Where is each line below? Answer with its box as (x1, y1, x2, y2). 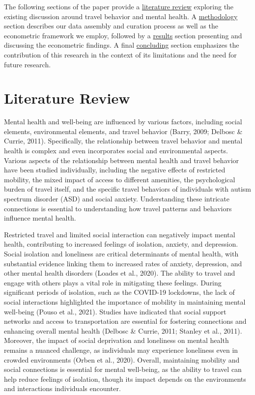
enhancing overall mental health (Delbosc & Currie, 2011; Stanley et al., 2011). (4, 325, 242, 336)
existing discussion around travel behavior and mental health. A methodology (4, 11, 238, 21)
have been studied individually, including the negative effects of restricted (4, 165, 226, 175)
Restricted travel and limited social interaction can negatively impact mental (4, 229, 235, 239)
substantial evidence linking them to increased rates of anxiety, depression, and (4, 258, 242, 268)
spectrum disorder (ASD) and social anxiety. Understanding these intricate (4, 194, 229, 204)
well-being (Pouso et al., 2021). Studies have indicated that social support (4, 306, 227, 316)
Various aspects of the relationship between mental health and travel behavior (4, 155, 239, 165)
